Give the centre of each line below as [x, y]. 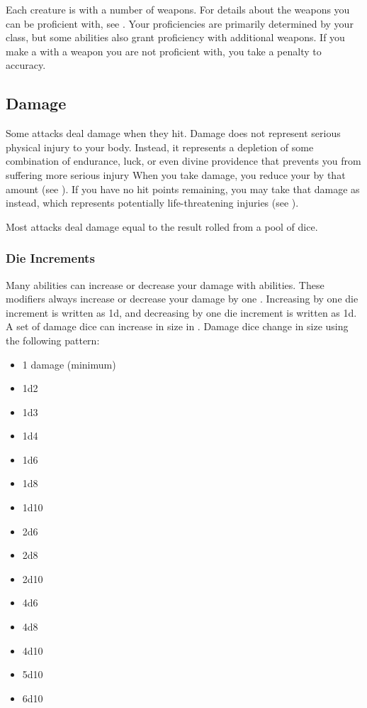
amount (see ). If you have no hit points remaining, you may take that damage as [183, 189]
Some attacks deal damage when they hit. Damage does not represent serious [173, 133]
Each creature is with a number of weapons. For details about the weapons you [178, 9]
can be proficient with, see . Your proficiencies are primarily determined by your [180, 23]
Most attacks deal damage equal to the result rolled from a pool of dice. [162, 226]
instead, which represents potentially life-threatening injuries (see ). [152, 203]
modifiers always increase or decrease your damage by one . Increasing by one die [182, 299]
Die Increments [50, 258]
